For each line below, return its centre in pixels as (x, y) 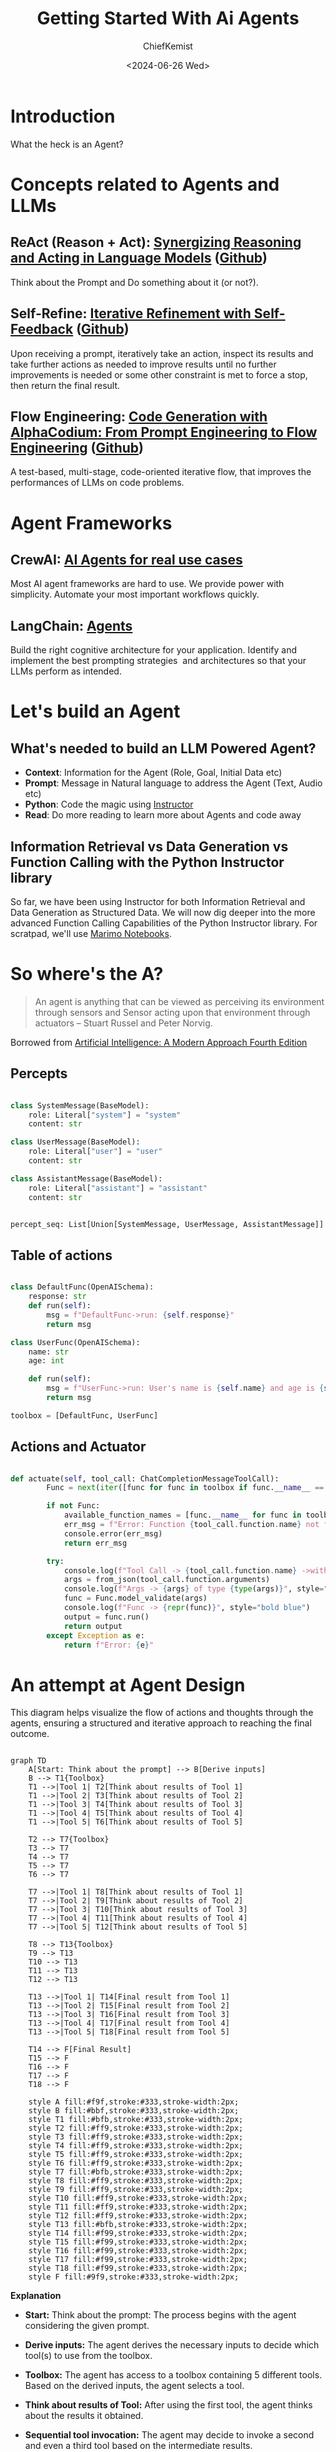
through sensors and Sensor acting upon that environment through (172, 1012)
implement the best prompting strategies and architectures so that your (158, 661)
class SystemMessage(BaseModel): (80, 1105)
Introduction (63, 116)
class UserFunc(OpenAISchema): (75, 1342)
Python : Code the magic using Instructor (109, 804)
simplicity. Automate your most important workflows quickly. (135, 594)
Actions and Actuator (78, 1447)
